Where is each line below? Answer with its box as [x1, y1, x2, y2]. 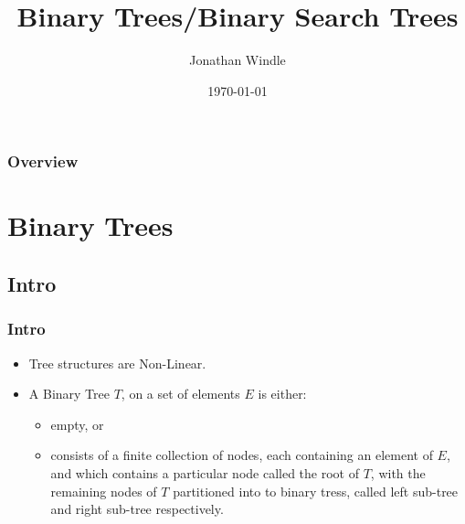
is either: [258, 384, 307, 403]
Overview [7, 150, 79, 173]
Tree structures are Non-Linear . [28, 353, 206, 372]
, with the [370, 463, 426, 482]
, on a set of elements [121, 384, 240, 403]
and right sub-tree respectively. [50, 499, 224, 519]
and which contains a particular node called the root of [50, 463, 359, 482]
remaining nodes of [50, 481, 157, 500]
